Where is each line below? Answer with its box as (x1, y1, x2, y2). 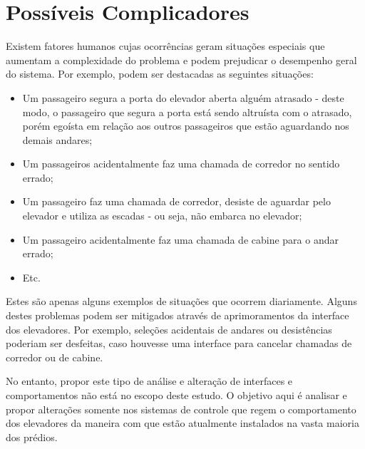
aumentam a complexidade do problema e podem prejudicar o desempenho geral (6, 52, 357, 67)
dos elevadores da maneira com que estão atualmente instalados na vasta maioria (6, 416, 359, 430)
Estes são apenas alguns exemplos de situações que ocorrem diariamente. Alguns (6, 294, 357, 309)
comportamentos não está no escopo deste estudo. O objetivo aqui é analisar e (6, 388, 347, 402)
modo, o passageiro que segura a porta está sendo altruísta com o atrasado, (22, 104, 352, 119)
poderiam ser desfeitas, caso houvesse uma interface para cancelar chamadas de (6, 336, 352, 351)
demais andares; (22, 132, 93, 147)
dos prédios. (6, 429, 58, 444)
